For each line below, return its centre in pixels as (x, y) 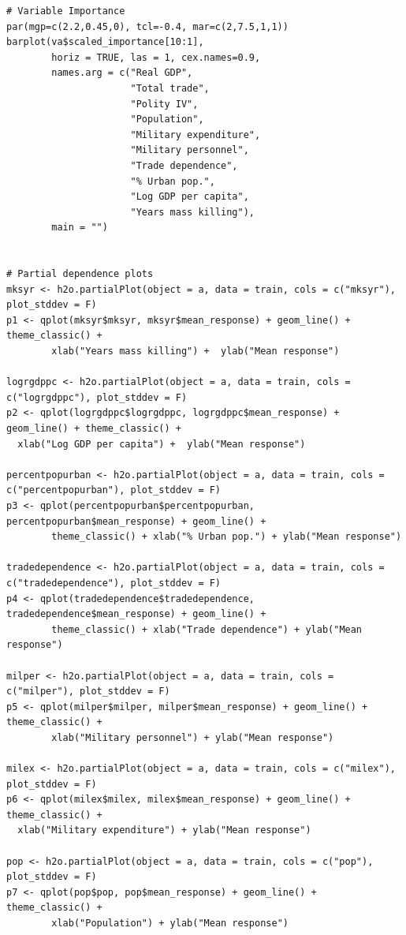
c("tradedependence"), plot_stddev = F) (114, 583)
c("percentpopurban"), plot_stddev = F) (114, 490)
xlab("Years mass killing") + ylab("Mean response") (196, 352)
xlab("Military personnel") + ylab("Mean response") (193, 737)
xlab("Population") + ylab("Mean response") (170, 924)
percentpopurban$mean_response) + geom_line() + (136, 521)
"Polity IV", (164, 104)
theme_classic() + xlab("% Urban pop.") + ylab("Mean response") (227, 537)
